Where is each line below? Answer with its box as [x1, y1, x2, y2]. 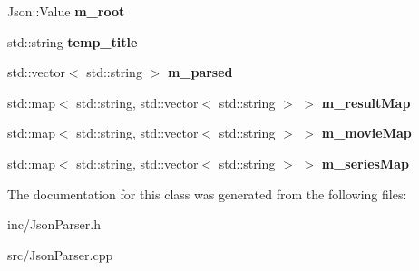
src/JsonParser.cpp [7, 245, 113, 264]
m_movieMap [321, 123, 412, 142]
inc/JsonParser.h [7, 215, 101, 234]
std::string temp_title [7, 32, 138, 51]
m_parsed [167, 63, 233, 82]
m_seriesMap [321, 153, 409, 172]
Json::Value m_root [7, 2, 125, 20]
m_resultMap [321, 92, 411, 111]
